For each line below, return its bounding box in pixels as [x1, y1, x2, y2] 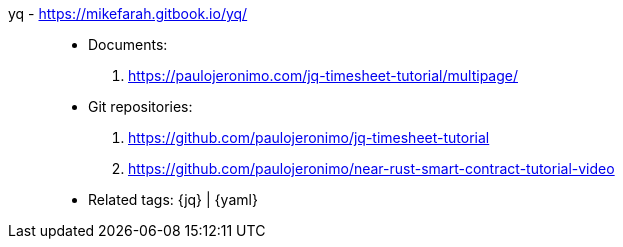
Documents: [88, 36, 168, 53]
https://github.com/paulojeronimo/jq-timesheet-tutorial [128, 129, 490, 146]
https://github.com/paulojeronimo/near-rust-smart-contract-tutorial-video [128, 160, 615, 177]
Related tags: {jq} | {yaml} [88, 191, 258, 208]
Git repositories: [88, 98, 193, 115]
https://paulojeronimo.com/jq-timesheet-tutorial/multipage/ [128, 67, 518, 84]
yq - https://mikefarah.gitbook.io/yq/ [8, 5, 248, 22]
